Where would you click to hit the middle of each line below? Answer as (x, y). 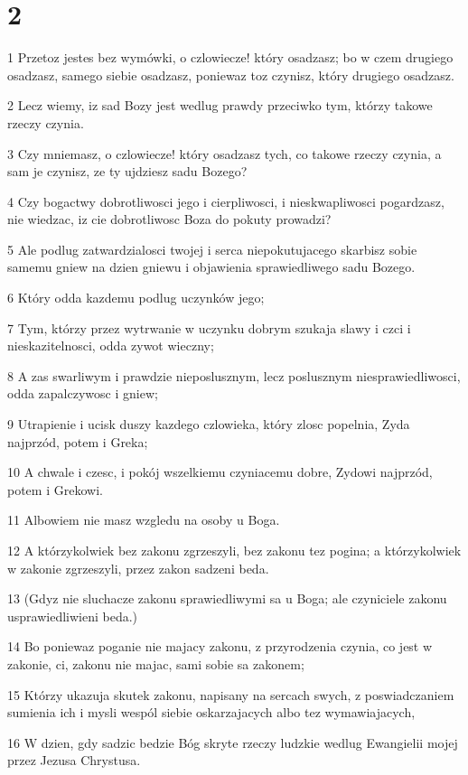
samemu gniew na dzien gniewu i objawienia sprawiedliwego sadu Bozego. (211, 267)
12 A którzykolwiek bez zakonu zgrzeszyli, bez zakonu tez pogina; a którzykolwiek (234, 550)
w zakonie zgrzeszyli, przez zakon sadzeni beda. (138, 568)
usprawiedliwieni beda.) (73, 616)
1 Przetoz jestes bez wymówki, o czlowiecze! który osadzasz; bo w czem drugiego (230, 57)
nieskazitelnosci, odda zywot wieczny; (111, 345)
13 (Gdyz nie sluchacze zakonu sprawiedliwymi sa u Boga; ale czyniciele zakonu (227, 598)
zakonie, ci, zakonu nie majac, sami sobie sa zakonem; (156, 663)
